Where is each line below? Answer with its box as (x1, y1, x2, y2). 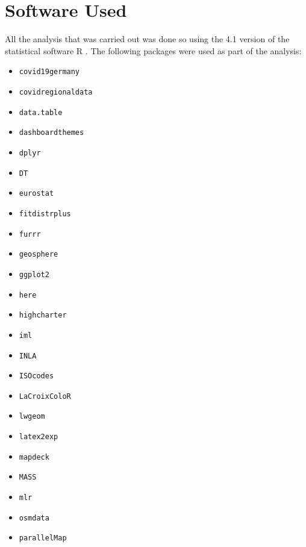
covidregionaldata (19, 87, 93, 96)
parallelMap (19, 534, 67, 543)
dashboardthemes (19, 128, 84, 137)
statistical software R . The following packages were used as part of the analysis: (5, 44, 302, 57)
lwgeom (19, 412, 45, 421)
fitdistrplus (19, 209, 71, 218)
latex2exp (19, 433, 58, 442)
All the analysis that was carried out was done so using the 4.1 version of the (5, 33, 290, 45)
